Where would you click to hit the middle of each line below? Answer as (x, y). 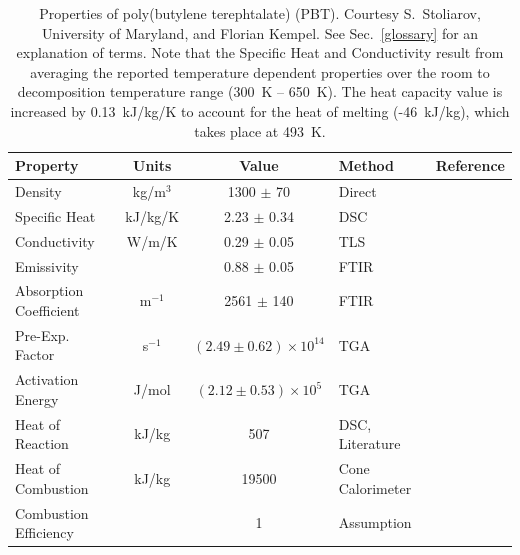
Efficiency (44, 532)
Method (366, 165)
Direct (357, 191)
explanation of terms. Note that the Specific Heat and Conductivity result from (260, 52)
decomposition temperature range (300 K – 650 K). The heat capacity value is (260, 91)
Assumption (375, 522)
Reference (470, 165)
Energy (37, 398)
